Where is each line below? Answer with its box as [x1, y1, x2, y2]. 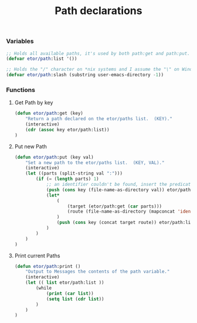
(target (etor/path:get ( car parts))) [67, 203, 162, 209]
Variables [6, 37, 34, 45]
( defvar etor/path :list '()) [6, 56, 77, 62]
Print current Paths [14, 252, 60, 259]
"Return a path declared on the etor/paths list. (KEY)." [25, 116, 173, 122]
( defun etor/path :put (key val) [14, 154, 94, 160]
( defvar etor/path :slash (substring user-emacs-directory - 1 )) [6, 72, 164, 78]
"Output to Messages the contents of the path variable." [25, 268, 170, 275]
